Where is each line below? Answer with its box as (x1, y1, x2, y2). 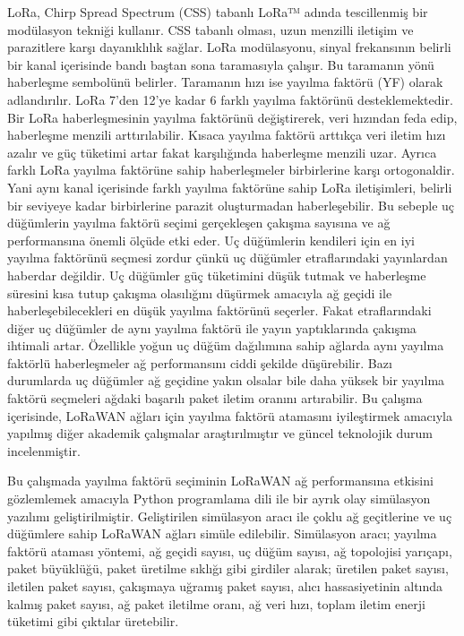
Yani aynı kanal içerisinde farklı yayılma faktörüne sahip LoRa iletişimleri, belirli (7, 177, 452, 196)
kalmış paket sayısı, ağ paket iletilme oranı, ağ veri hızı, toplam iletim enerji (7, 594, 425, 613)
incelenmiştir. (7, 441, 81, 460)
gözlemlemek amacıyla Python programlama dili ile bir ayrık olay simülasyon (7, 489, 431, 508)
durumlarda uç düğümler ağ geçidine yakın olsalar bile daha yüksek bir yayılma (7, 371, 445, 390)
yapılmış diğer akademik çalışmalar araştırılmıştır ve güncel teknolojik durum (7, 424, 434, 443)
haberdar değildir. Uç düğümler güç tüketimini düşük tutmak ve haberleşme (7, 265, 426, 284)
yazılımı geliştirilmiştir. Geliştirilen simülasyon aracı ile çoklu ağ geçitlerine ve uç (7, 506, 452, 525)
